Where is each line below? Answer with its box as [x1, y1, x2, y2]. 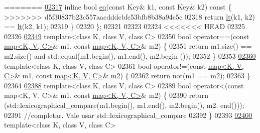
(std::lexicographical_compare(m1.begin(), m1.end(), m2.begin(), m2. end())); [4, 99, 244, 110]
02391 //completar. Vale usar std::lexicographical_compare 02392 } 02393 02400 [4, 109, 252, 120]
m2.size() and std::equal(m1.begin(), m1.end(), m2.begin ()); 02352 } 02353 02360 [4, 50, 256, 61]
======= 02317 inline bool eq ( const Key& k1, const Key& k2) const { [4, 2, 232, 12]
